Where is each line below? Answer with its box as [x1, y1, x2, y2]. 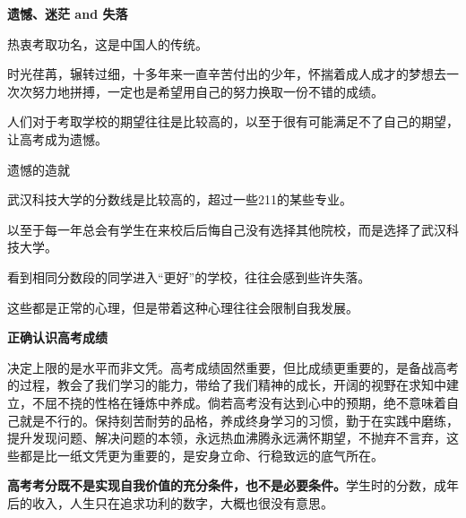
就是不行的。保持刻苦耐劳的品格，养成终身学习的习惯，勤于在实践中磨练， [19, 410, 459, 429]
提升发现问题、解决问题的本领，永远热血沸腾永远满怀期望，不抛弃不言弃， [7, 428, 446, 447]
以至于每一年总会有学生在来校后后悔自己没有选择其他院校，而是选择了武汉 [7, 220, 446, 238]
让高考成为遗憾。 [7, 129, 108, 148]
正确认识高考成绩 [7, 328, 108, 347]
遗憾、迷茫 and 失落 [7, 4, 128, 22]
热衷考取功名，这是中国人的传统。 [7, 34, 208, 53]
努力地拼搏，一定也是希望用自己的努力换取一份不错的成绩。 [31, 82, 384, 100]
